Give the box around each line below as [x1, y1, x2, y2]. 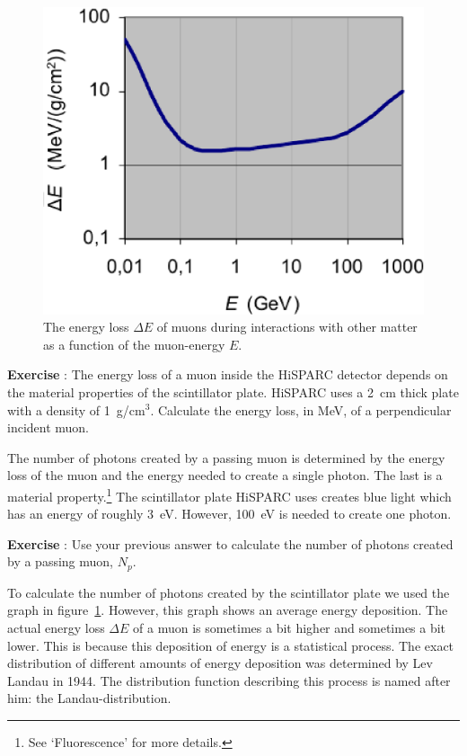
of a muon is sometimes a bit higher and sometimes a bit [133, 618, 446, 637]
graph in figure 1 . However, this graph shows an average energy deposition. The [7, 600, 448, 619]
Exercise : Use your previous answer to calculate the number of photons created [7, 534, 454, 553]
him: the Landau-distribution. [7, 689, 172, 707]
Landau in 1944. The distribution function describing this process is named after [7, 671, 451, 689]
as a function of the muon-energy [43, 334, 225, 353]
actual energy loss [7, 618, 105, 637]
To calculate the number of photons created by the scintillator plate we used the [7, 583, 450, 601]
